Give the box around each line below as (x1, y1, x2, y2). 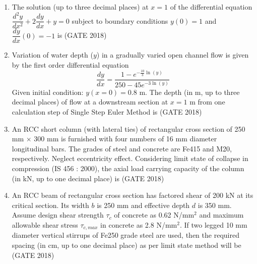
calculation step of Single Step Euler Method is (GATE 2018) (12, 106, 202, 117)
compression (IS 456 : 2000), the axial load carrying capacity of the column (12, 163, 244, 173)
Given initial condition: (12, 86, 84, 97)
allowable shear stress (12, 219, 78, 230)
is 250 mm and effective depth (97, 199, 190, 210)
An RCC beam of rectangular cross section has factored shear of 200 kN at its (12, 190, 253, 200)
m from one (189, 96, 225, 107)
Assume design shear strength (12, 209, 104, 220)
